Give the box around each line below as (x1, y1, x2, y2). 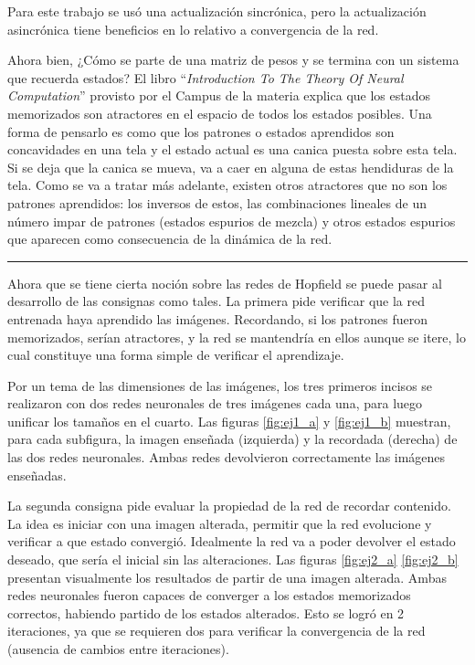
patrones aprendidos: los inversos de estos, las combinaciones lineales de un (7, 193, 427, 212)
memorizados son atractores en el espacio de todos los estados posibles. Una (7, 103, 432, 122)
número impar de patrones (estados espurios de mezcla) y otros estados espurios (7, 211, 456, 230)
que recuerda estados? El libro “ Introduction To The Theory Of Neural (7, 68, 404, 87)
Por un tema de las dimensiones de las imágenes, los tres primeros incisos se (7, 375, 433, 395)
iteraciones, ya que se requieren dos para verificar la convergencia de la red (7, 621, 426, 640)
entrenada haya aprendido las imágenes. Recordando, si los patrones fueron (7, 309, 428, 328)
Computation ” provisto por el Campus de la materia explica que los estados (7, 86, 430, 105)
